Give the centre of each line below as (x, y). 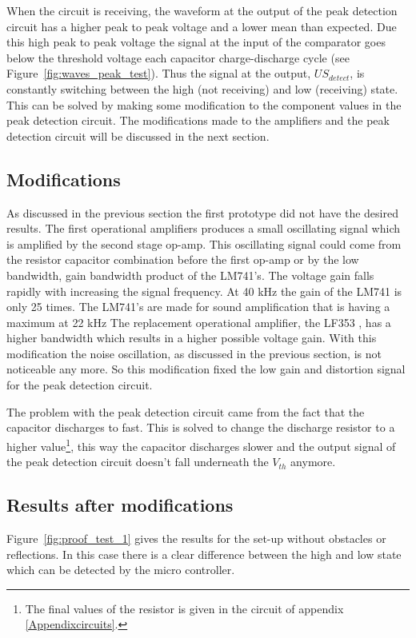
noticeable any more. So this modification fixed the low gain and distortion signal (206, 369)
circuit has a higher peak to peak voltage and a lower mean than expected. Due (202, 26)
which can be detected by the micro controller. (121, 570)
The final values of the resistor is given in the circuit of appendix (184, 608)
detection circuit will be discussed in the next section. (138, 136)
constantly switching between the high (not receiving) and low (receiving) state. (202, 88)
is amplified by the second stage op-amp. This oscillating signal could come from (204, 243)
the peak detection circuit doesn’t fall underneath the (138, 462)
